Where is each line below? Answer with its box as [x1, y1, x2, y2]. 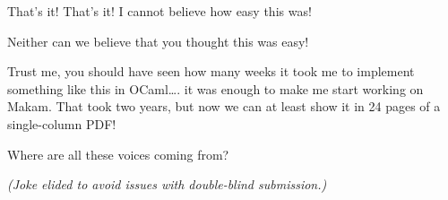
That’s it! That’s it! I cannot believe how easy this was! [7, 2, 312, 20]
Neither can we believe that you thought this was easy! [7, 31, 309, 50]
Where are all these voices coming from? [7, 144, 229, 163]
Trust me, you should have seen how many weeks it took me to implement [7, 62, 415, 81]
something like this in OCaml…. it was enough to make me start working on [7, 79, 424, 98]
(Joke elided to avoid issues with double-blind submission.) [7, 175, 327, 194]
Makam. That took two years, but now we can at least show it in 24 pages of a [7, 97, 441, 116]
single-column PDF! [7, 114, 116, 133]
